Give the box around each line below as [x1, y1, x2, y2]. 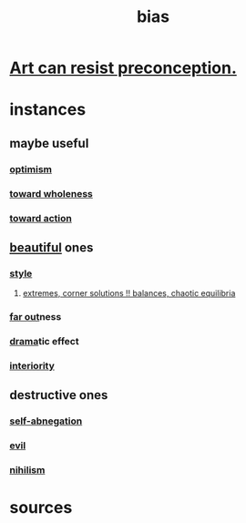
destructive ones [9, 387, 108, 403]
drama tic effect [9, 335, 79, 348]
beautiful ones [9, 240, 94, 255]
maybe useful [9, 135, 89, 151]
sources [9, 497, 73, 518]
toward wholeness [9, 187, 94, 200]
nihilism [9, 464, 46, 477]
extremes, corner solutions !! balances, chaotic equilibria [22, 288, 236, 299]
